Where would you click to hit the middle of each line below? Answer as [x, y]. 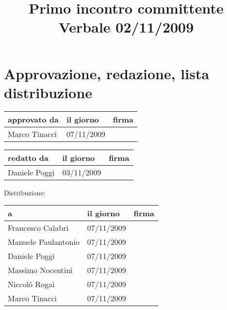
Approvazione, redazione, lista [107, 73]
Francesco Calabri [38, 228]
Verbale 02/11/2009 [126, 27]
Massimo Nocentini [40, 270]
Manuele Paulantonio [44, 242]
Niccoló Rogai [31, 284]
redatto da [28, 157]
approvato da [33, 119]
